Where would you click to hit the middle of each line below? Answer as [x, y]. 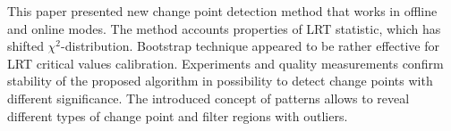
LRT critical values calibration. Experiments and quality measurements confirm [225, 63]
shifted [26, 46]
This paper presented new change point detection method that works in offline [222, 11]
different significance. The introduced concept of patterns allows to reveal [208, 98]
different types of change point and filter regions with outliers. [178, 115]
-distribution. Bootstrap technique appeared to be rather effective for [250, 46]
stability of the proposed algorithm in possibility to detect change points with [220, 81]
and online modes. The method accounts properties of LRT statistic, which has [224, 28]
